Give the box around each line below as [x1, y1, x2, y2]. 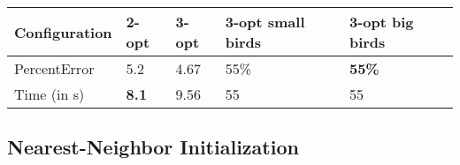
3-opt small [225, 11, 305, 32]
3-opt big [349, 11, 414, 32]
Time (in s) [14, 84, 85, 104]
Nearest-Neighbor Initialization [7, 133, 299, 161]
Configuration [14, 21, 112, 42]
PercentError [14, 58, 95, 79]
